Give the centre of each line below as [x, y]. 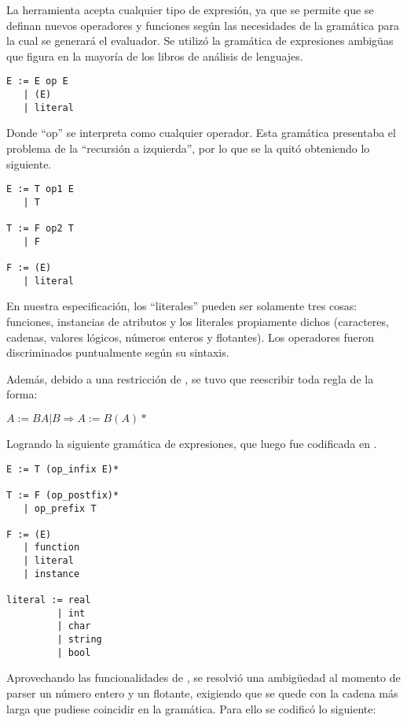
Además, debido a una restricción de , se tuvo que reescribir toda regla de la [190, 378]
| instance [51, 574]
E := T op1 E [40, 189]
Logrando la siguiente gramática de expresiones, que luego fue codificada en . [192, 443]
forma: [22, 394]
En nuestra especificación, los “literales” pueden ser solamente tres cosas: [182, 306]
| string [79, 640]
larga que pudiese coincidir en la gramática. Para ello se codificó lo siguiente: [191, 708]
